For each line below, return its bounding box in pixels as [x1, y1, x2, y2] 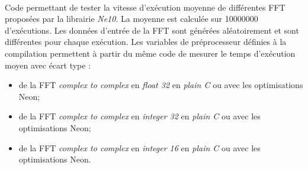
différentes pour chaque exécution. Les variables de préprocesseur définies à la [5, 35, 287, 48]
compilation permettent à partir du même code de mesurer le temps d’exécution [5, 47, 296, 59]
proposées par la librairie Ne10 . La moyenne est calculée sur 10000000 [5, 12, 258, 25]
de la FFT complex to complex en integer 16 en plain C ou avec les [18, 141, 261, 154]
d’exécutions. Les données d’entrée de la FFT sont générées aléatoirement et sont [5, 24, 299, 36]
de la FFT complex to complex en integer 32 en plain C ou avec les [18, 110, 261, 122]
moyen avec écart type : [5, 58, 91, 71]
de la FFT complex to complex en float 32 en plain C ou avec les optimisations [18, 79, 303, 91]
